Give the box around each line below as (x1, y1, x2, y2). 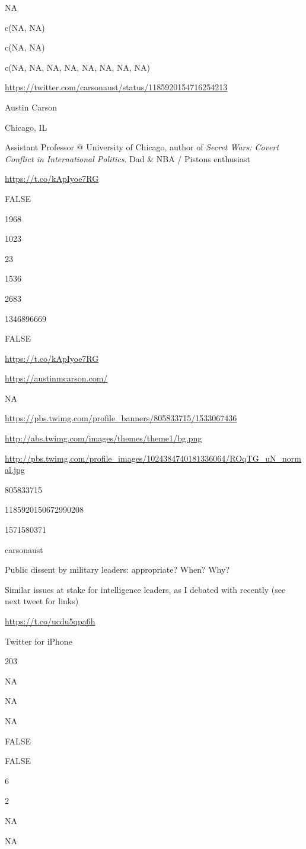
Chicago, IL (5, 121, 47, 133)
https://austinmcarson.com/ (5, 372, 108, 384)
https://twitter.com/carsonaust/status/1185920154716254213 (5, 81, 228, 93)
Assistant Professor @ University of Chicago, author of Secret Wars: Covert (5, 141, 279, 153)
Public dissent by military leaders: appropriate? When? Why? (5, 563, 230, 576)
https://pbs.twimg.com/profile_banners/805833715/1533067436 (5, 412, 237, 424)
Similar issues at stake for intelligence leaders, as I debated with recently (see (5, 583, 286, 595)
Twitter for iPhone (5, 635, 72, 647)
